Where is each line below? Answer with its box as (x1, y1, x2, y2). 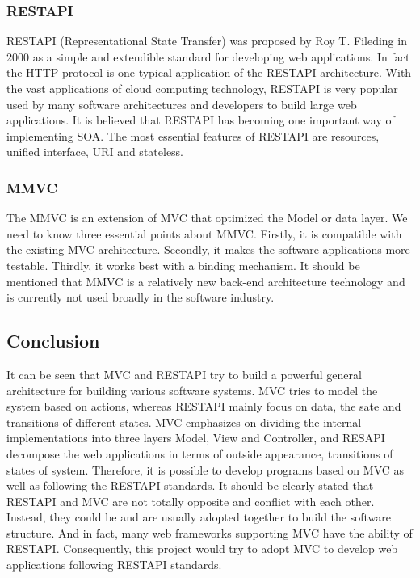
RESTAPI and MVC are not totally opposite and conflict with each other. (6, 492, 375, 509)
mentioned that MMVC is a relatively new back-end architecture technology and (6, 272, 405, 289)
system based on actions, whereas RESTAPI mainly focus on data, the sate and (6, 398, 401, 415)
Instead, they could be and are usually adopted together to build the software (6, 508, 391, 525)
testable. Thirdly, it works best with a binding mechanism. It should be (6, 256, 360, 273)
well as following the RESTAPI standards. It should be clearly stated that (6, 477, 374, 494)
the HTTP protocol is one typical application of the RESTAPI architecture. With (6, 64, 412, 81)
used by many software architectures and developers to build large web (6, 95, 357, 112)
